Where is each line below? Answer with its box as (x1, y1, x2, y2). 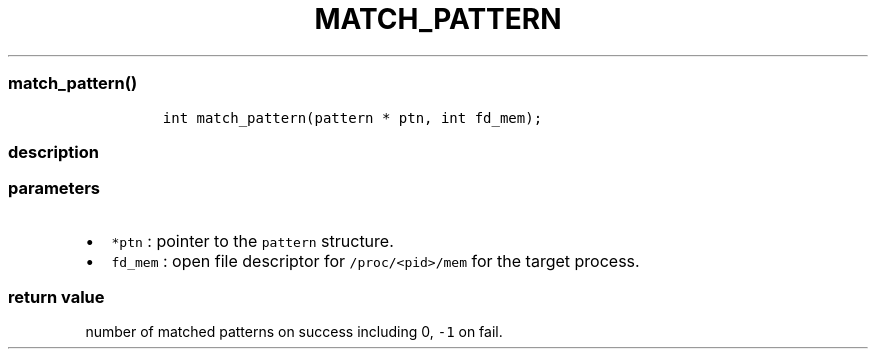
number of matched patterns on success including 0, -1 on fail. (85, 323, 503, 341)
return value (8, 287, 105, 307)
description (8, 141, 99, 162)
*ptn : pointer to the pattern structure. (111, 230, 394, 251)
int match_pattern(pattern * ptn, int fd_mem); (162, 109, 543, 126)
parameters (8, 178, 100, 199)
